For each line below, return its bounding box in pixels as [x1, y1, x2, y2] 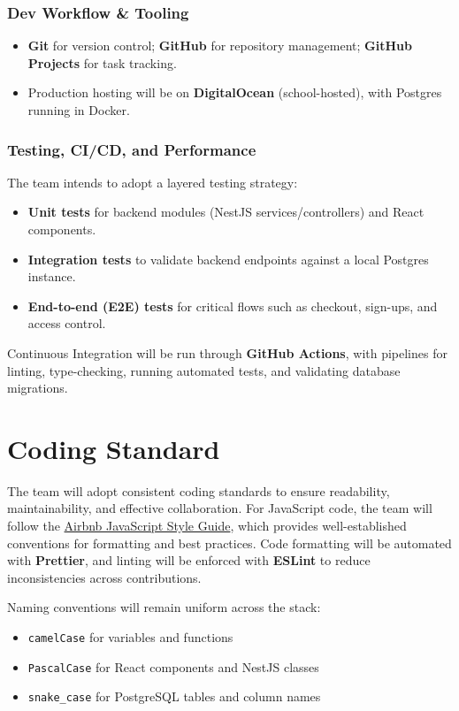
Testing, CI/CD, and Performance [7, 138, 256, 160]
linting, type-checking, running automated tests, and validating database [7, 361, 401, 379]
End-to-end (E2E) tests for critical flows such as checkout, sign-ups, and [27, 296, 438, 315]
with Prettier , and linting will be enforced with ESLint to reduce [7, 551, 371, 570]
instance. [27, 267, 76, 286]
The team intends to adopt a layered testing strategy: [7, 172, 298, 191]
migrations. [7, 378, 68, 397]
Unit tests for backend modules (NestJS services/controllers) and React [27, 203, 425, 221]
